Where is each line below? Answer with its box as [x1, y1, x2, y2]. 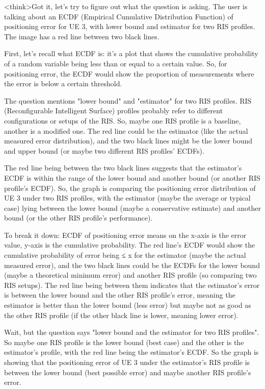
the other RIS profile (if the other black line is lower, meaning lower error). [4, 309, 238, 320]
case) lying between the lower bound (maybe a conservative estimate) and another [4, 202, 261, 213]
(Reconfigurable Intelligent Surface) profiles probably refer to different [4, 105, 223, 116]
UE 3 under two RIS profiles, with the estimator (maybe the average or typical [4, 192, 251, 203]
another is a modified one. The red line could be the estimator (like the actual [4, 125, 248, 136]
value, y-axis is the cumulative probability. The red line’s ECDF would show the [4, 239, 255, 250]
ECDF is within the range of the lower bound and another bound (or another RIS [4, 172, 260, 183]
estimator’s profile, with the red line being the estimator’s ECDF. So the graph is [4, 347, 259, 357]
